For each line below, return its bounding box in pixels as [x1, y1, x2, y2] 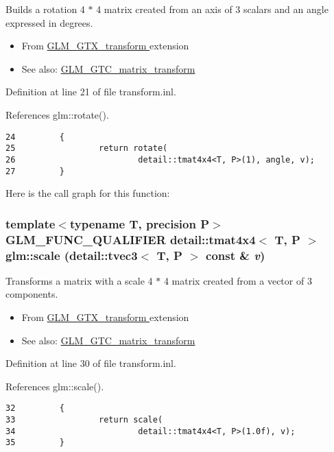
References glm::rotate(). [5, 107, 109, 121]
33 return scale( [5, 415, 163, 425]
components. [5, 287, 58, 301]
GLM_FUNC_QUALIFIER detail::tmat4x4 [5, 230, 256, 248]
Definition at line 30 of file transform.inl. [5, 356, 176, 370]
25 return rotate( [5, 143, 168, 154]
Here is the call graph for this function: [5, 186, 170, 200]
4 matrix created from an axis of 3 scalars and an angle [96, 2, 329, 16]
